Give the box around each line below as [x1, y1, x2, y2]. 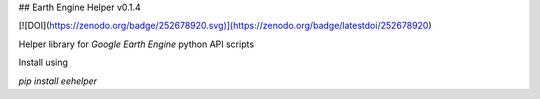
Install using [18, 56, 69, 69]
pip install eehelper [18, 75, 98, 87]
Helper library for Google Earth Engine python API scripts [18, 38, 255, 50]
